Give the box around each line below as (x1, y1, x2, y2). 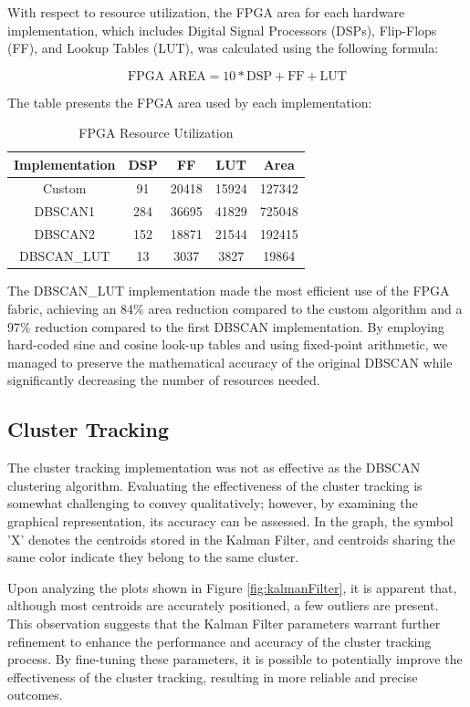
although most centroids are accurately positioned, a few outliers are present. (7, 596, 439, 615)
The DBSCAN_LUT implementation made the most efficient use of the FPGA (7, 281, 450, 300)
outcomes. (7, 685, 63, 704)
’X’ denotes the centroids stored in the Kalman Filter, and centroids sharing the (7, 529, 455, 548)
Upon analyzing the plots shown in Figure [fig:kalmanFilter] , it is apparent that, (7, 577, 457, 597)
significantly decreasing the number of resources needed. (7, 370, 320, 390)
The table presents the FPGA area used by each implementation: (7, 92, 372, 111)
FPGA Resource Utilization (78, 123, 234, 142)
